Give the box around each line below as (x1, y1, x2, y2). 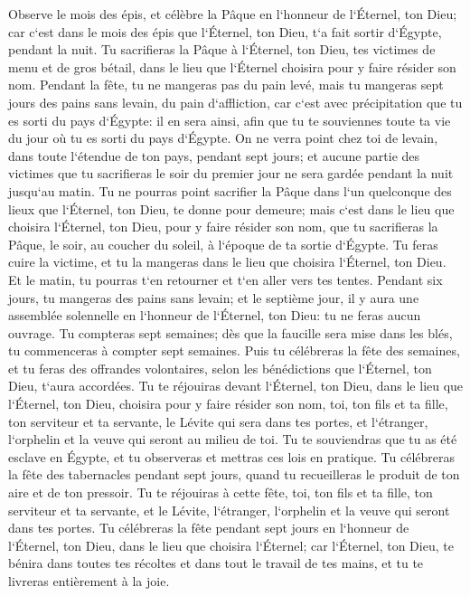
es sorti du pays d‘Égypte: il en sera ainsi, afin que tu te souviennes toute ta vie (8, 110, 451, 129)
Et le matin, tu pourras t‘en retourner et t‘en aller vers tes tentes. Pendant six (8, 270, 443, 289)
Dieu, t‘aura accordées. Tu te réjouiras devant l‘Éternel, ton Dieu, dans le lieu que (8, 376, 464, 395)
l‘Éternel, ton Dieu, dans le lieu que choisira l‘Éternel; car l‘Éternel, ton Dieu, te (8, 535, 454, 554)
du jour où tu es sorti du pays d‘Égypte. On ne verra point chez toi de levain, (8, 128, 438, 147)
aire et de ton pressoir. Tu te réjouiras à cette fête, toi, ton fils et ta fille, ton (8, 483, 433, 502)
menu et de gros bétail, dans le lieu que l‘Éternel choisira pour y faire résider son (8, 57, 456, 76)
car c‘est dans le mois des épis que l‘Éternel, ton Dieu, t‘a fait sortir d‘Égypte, (8, 22, 442, 41)
